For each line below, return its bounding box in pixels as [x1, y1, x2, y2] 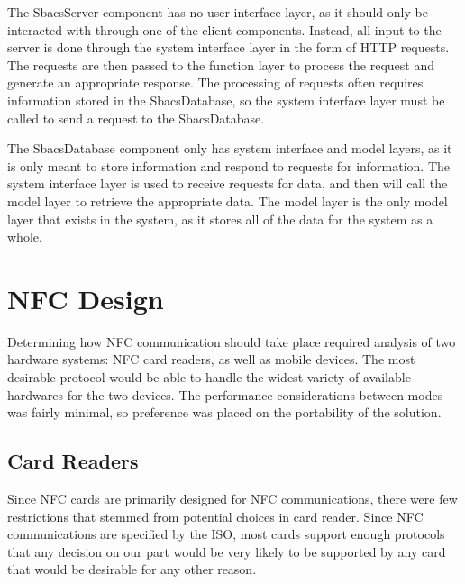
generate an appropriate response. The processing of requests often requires [7, 73, 424, 92]
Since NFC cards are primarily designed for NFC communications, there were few [7, 489, 458, 508]
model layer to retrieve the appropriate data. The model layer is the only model [7, 191, 448, 210]
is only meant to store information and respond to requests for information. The [7, 156, 451, 175]
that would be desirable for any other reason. [7, 560, 257, 579]
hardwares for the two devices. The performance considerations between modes [7, 385, 443, 404]
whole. [7, 227, 42, 246]
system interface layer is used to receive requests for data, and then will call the [7, 174, 448, 193]
